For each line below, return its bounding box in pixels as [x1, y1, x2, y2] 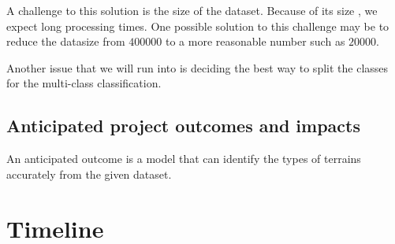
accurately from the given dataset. [6, 165, 172, 182]
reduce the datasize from [6, 33, 125, 50]
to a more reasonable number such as [165, 33, 345, 50]
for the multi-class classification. [6, 75, 162, 91]
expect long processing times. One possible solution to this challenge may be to [6, 17, 389, 34]
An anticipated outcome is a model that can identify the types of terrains [6, 150, 361, 167]
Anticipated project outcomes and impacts [6, 113, 360, 138]
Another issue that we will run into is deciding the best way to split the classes [6, 59, 389, 76]
